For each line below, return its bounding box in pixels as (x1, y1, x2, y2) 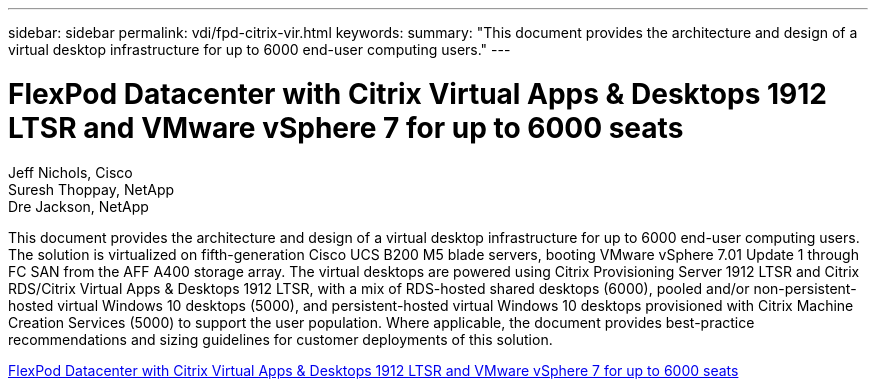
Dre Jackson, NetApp (8, 197, 149, 215)
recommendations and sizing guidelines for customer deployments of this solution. (8, 330, 553, 348)
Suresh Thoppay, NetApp (8, 180, 175, 198)
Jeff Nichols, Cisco (8, 163, 133, 181)
